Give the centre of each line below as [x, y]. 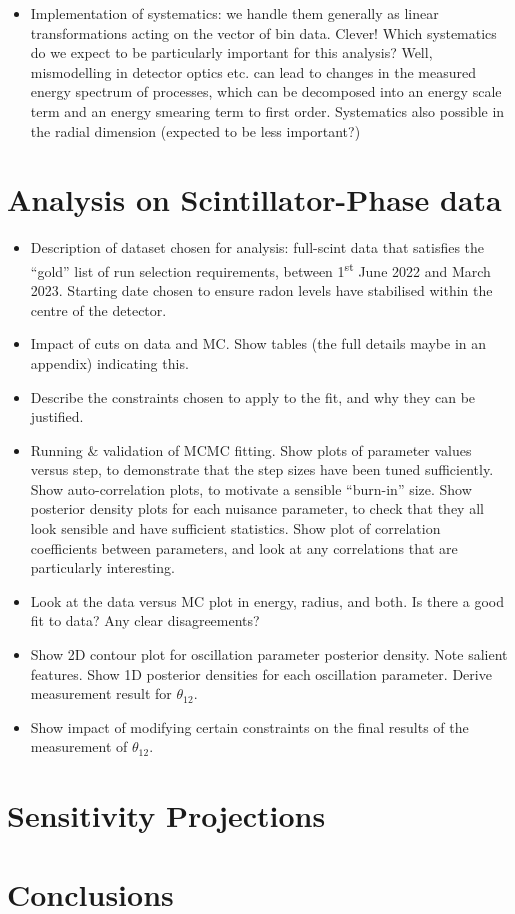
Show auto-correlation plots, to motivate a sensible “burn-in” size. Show [251, 488]
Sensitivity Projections [166, 815]
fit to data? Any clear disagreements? [145, 620]
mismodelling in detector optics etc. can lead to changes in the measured [253, 71]
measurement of [79, 746]
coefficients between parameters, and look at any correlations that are [244, 547]
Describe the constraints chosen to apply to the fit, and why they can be [253, 396]
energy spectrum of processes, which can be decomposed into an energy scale [266, 91]
